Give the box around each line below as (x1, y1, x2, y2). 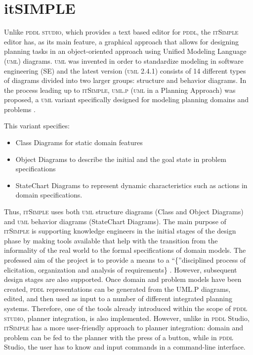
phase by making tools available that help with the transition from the (4, 235, 218, 245)
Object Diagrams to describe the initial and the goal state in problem (15, 154, 226, 164)
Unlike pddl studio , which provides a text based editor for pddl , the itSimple (4, 27, 239, 37)
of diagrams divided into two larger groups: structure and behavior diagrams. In (4, 75, 247, 85)
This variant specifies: (4, 120, 70, 131)
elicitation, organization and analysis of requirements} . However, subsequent (4, 264, 237, 275)
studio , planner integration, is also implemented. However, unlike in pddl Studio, (4, 313, 250, 323)
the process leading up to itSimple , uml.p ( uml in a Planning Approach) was (4, 84, 236, 95)
